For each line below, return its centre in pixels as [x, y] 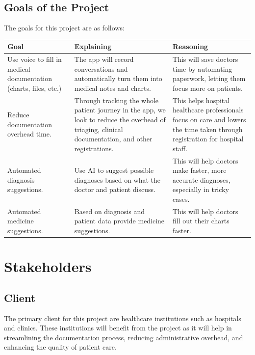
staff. [180, 148]
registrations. [94, 148]
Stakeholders [48, 266]
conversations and [101, 68]
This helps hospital [201, 100]
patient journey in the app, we [120, 110]
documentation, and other [113, 139]
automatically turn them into [118, 78]
